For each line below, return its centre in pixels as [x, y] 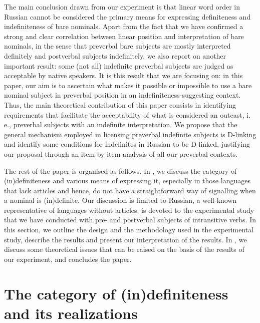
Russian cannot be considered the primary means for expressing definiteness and [127, 16]
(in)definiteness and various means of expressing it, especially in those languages [127, 181]
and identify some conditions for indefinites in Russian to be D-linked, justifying [127, 144]
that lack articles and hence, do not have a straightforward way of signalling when [130, 190]
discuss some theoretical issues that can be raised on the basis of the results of [124, 249]
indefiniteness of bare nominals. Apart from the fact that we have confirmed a [124, 26]
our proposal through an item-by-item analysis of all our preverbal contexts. [121, 153]
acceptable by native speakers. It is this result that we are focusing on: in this [123, 75]
